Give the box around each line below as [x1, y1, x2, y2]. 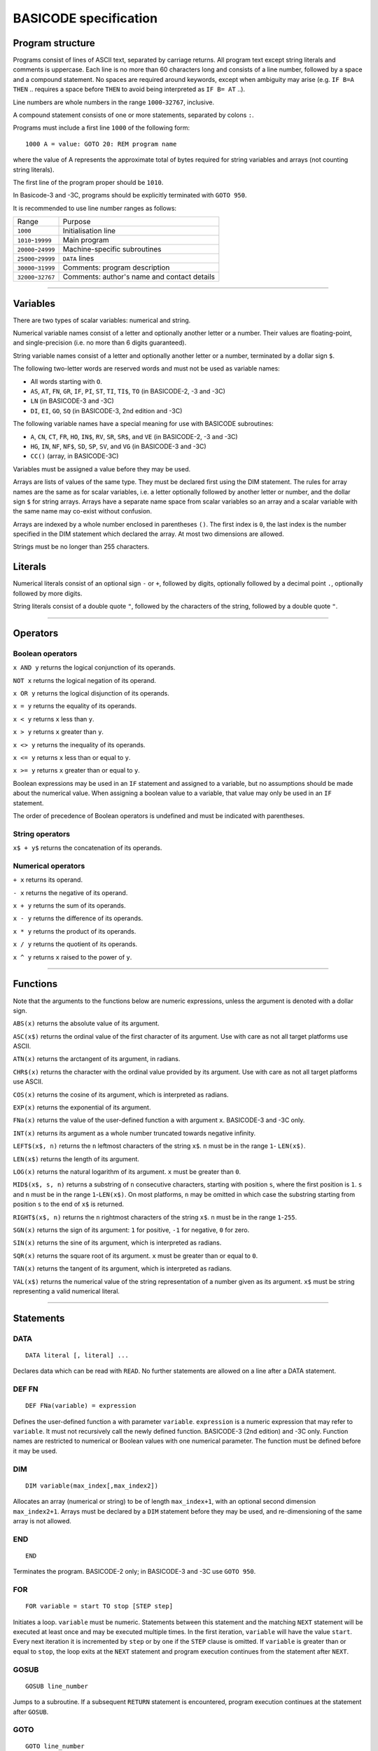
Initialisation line [62, 226, 115, 236]
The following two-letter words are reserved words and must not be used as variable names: [13, 364, 280, 373]
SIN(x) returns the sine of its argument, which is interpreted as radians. [13, 1238, 222, 1247]
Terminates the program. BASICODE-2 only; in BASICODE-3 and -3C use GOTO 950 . [13, 1567, 256, 1576]
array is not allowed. [13, 1516, 71, 1525]
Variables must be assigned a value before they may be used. [13, 464, 191, 473]
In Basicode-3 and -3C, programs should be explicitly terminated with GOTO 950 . [13, 191, 247, 200]
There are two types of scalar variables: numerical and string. [13, 316, 191, 324]
